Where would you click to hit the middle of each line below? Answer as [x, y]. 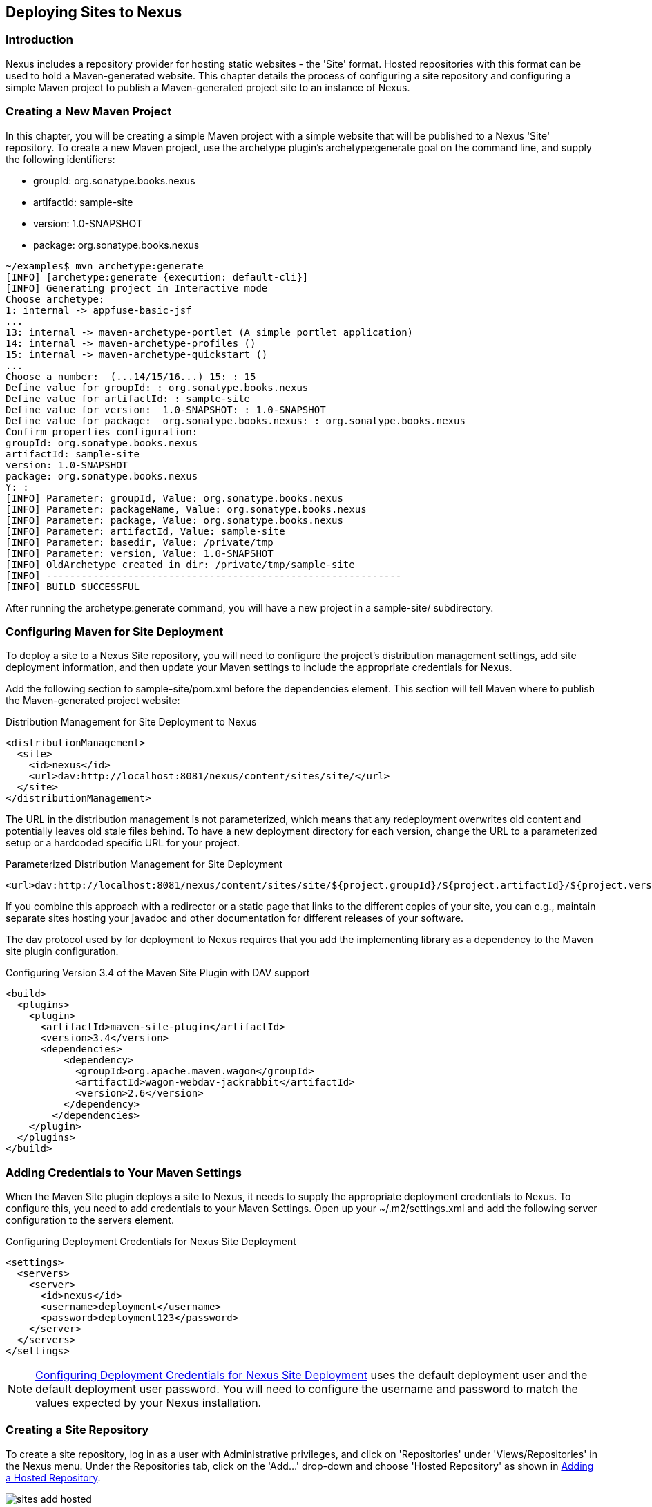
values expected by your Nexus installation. [148, 1403]
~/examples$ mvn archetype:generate [105, 266]
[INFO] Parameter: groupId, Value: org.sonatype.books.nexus [174, 498]
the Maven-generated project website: [93, 701]
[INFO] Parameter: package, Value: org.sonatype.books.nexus [174, 520]
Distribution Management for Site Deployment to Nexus [131, 722]
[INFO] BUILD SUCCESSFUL [73, 586]
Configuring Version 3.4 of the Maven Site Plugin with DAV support [158, 973]
